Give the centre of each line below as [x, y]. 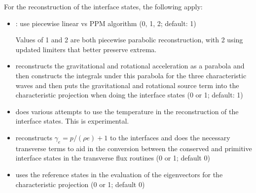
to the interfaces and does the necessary [170, 137]
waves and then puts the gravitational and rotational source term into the [127, 85]
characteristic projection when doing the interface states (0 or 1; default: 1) [129, 95]
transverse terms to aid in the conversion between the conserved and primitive [134, 148]
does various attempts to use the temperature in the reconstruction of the [127, 111]
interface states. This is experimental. [72, 121]
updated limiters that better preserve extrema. [86, 49]
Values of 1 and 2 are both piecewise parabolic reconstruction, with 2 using [129, 40]
